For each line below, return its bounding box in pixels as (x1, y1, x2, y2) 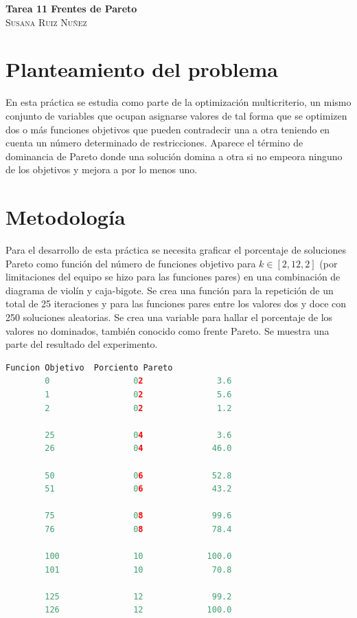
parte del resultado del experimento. (5, 337, 158, 351)
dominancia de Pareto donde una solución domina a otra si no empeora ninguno (5, 148, 343, 163)
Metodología (5, 203, 126, 231)
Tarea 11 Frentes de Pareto (5, 1, 137, 15)
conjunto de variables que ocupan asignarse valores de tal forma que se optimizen (5, 108, 347, 122)
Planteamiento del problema (5, 55, 278, 83)
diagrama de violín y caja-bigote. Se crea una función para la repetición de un (5, 283, 334, 297)
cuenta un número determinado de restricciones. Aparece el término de (5, 135, 303, 150)
